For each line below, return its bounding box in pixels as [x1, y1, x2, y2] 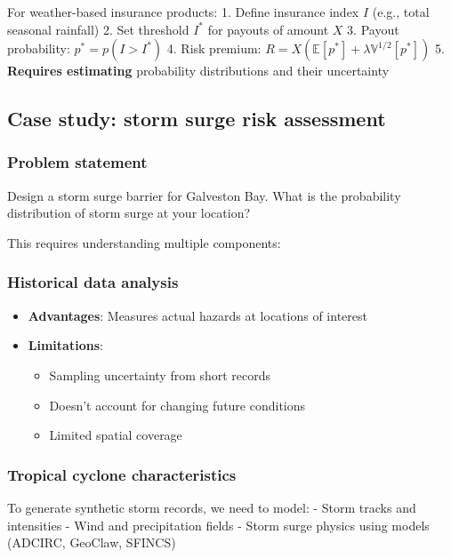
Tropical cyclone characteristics [7, 463, 237, 485]
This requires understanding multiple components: [7, 233, 281, 251]
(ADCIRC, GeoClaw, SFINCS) [7, 533, 176, 552]
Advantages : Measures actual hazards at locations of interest [28, 306, 367, 324]
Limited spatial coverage [49, 426, 182, 444]
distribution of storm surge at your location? [7, 203, 251, 222]
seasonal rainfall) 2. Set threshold [7, 20, 189, 38]
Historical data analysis [7, 271, 179, 293]
